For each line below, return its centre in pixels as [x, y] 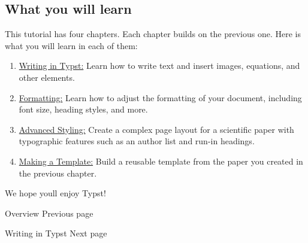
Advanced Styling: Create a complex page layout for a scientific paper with [156, 129]
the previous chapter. [58, 173]
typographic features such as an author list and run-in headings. [137, 141]
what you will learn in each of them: [71, 45]
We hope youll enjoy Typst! [55, 193]
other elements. [47, 77]
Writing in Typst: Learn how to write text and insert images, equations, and [159, 66]
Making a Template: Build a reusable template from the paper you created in [161, 161]
